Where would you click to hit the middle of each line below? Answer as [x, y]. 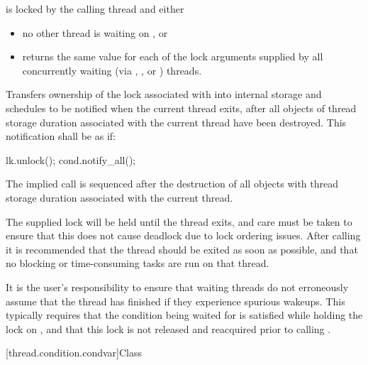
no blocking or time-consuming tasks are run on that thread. [138, 263]
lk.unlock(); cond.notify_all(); [71, 159]
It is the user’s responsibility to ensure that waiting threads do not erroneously [177, 287]
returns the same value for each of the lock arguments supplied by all [173, 56]
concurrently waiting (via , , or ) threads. [112, 70]
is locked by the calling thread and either [95, 9]
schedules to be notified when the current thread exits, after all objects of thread [181, 108]
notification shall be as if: [61, 136]
